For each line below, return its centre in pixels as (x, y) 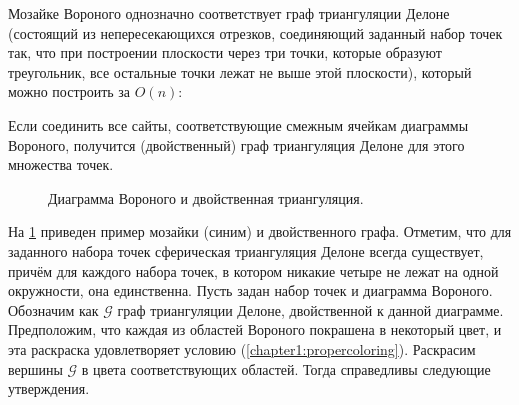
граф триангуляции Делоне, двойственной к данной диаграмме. (310, 309)
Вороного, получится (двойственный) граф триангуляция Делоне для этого (236, 144)
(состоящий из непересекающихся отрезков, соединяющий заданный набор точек (255, 32)
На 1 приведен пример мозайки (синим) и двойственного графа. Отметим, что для (260, 231)
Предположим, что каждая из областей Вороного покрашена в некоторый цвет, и (255, 329)
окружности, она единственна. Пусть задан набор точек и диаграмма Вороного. (250, 290)
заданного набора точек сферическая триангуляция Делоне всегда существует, (246, 250)
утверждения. (49, 388)
